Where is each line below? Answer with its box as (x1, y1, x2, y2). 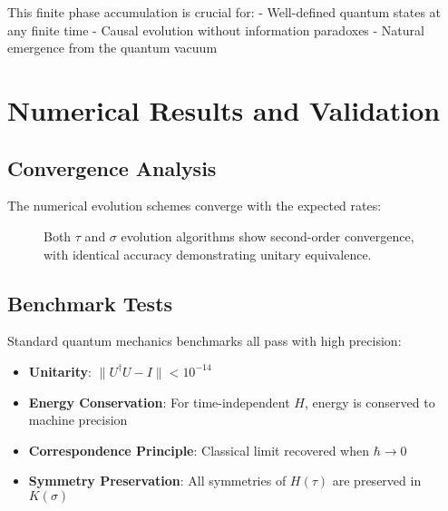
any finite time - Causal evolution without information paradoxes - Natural (7, 20, 424, 39)
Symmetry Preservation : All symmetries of (28, 471, 287, 490)
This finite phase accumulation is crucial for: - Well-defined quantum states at (7, 3, 442, 21)
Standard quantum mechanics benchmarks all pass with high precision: (7, 331, 402, 350)
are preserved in (332, 471, 422, 490)
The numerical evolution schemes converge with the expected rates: (7, 196, 382, 215)
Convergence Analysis (7, 153, 217, 182)
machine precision (28, 410, 128, 429)
